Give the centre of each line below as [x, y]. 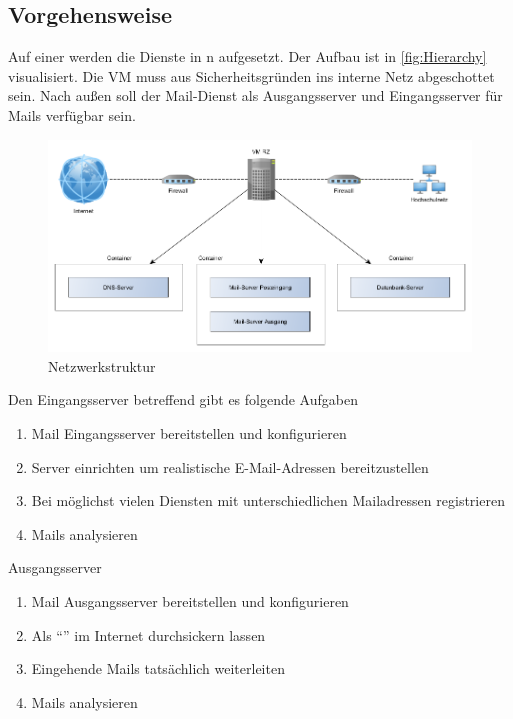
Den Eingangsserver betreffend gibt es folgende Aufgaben [183, 399]
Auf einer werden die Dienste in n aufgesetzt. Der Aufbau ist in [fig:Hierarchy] [247, 56]
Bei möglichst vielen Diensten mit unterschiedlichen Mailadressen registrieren [268, 500]
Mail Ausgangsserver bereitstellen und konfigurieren [190, 601]
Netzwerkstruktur [102, 365]
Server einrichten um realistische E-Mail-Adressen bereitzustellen [230, 466]
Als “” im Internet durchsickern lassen [148, 634]
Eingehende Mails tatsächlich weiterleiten [158, 668]
